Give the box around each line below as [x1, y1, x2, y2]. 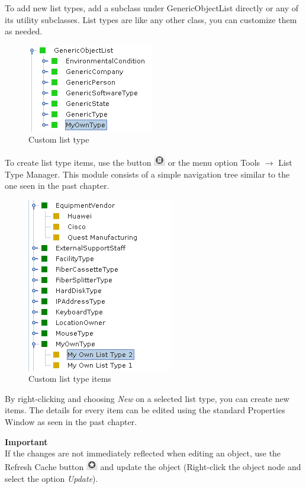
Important [5, 435, 48, 448]
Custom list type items [28, 372, 111, 385]
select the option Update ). [5, 472, 98, 484]
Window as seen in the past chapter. [5, 416, 137, 428]
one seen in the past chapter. [5, 179, 109, 192]
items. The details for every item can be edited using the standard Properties [5, 404, 285, 416]
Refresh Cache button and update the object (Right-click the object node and [5, 461, 301, 473]
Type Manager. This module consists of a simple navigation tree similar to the [5, 168, 290, 180]
